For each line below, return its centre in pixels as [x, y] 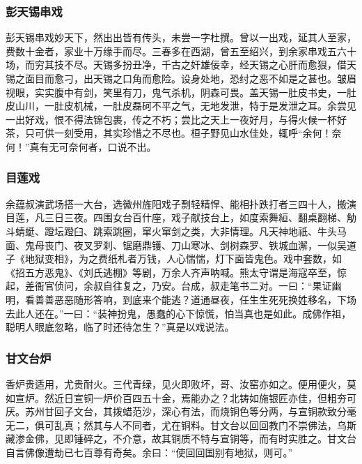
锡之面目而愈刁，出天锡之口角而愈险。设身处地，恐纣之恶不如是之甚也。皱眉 [181, 78]
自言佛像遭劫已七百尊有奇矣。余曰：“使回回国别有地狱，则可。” [149, 452]
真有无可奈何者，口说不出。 [93, 146]
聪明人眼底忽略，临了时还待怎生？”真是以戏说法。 [120, 327]
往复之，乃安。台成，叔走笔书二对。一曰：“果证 [222, 286]
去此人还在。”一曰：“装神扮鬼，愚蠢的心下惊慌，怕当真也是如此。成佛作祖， [179, 313]
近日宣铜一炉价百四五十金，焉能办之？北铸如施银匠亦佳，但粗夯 [200, 397]
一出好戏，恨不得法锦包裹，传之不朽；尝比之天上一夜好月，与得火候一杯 [171, 119]
